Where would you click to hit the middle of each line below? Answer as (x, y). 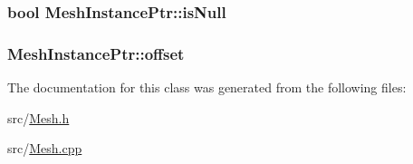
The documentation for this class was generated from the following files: (207, 87)
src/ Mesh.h (38, 117)
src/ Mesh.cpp (45, 148)
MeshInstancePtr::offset (96, 53)
